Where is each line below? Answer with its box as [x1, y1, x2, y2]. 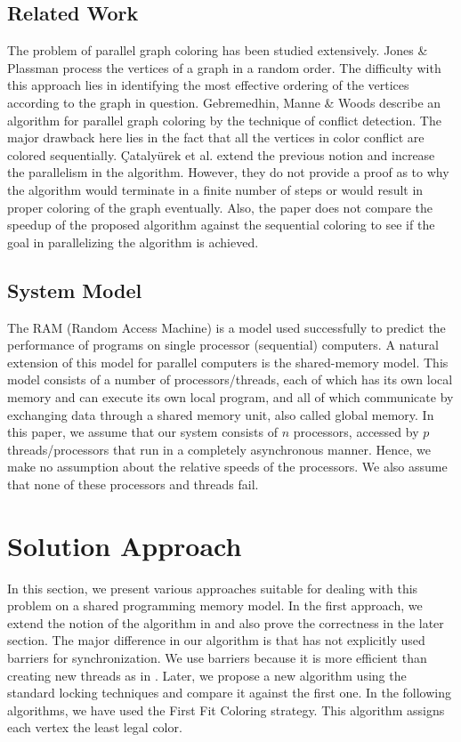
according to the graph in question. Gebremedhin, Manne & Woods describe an [7, 93, 441, 111]
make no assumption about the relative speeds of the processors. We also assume [7, 457, 448, 476]
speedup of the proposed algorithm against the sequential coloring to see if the [7, 215, 435, 234]
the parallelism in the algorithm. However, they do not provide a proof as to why [7, 163, 449, 181]
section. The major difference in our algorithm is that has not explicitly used [7, 631, 425, 649]
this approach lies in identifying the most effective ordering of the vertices [7, 76, 409, 94]
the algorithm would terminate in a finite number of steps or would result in [7, 180, 424, 198]
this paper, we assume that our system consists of [7, 423, 278, 441]
